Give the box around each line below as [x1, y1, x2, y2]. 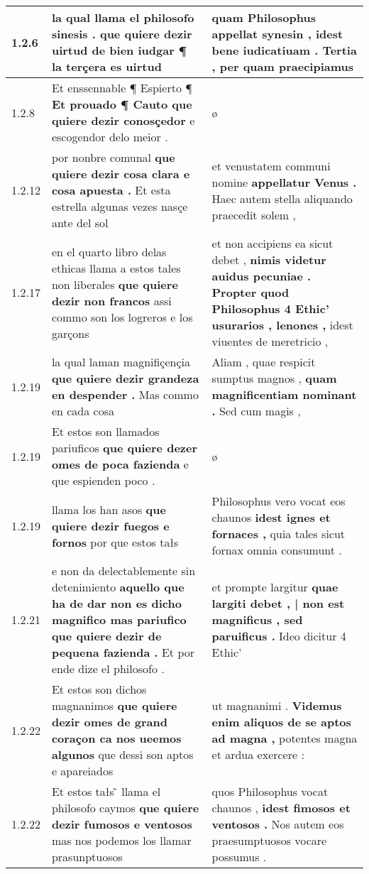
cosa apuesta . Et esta [51, 182, 171, 198]
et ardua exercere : [211, 746, 304, 763]
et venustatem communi [211, 157, 331, 174]
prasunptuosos [51, 848, 123, 865]
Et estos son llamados [51, 423, 160, 439]
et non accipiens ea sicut [211, 235, 334, 251]
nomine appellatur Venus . [211, 173, 357, 190]
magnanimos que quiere [51, 697, 177, 714]
